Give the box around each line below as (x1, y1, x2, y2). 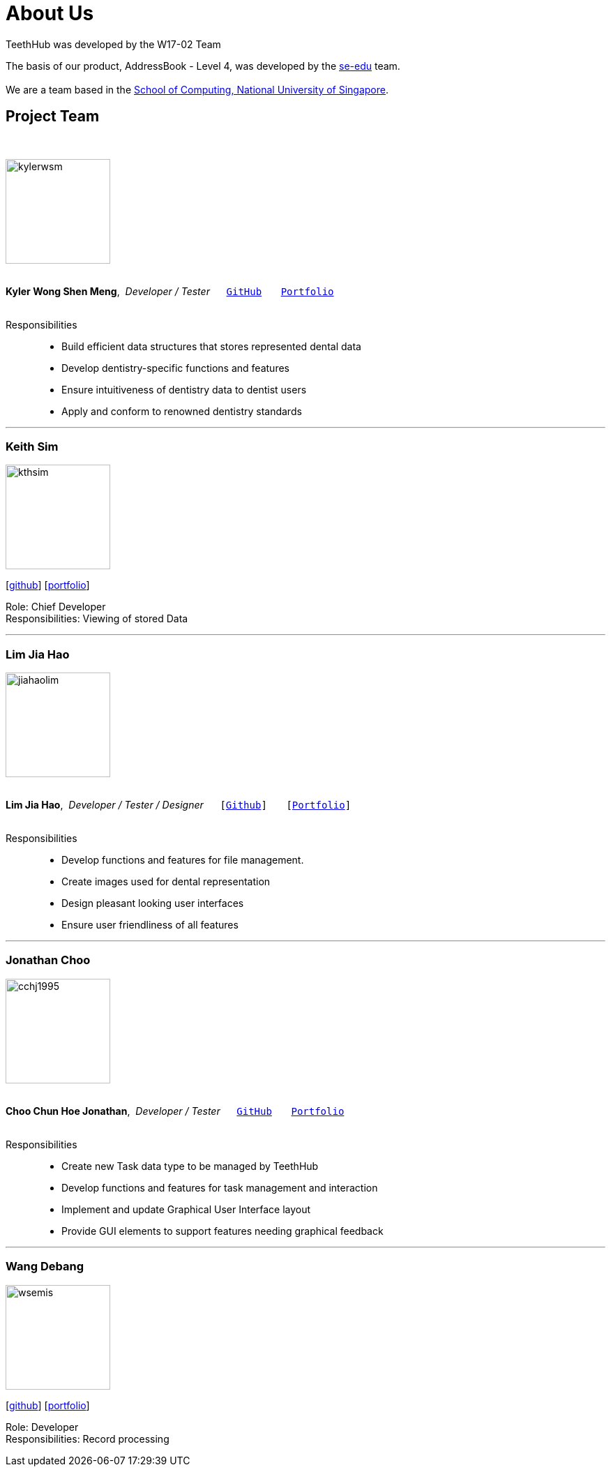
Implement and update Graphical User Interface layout (61, 1203, 311, 1215)
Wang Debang (6, 1259, 84, 1274)
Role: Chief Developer (6, 601, 106, 613)
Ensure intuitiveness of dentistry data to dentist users (61, 383, 307, 396)
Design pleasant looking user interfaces (61, 897, 244, 910)
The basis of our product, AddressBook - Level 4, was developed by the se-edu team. (6, 59, 400, 72)
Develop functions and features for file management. (61, 854, 304, 866)
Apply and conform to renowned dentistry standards (61, 405, 302, 417)
